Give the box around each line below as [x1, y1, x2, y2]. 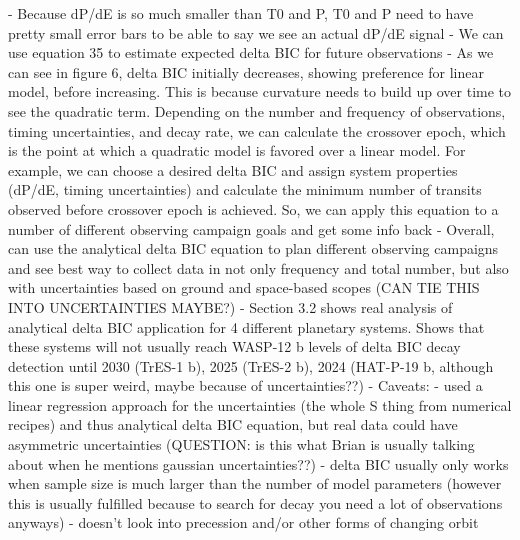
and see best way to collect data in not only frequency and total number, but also [8, 257, 509, 278]
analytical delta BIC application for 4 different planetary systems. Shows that [8, 316, 485, 337]
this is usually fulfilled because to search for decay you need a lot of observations [8, 492, 503, 513]
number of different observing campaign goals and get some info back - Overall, [8, 218, 495, 239]
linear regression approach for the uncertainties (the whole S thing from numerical [8, 394, 512, 415]
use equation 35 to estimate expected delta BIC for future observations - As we [8, 42, 494, 63]
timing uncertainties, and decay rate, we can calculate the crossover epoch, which [8, 120, 506, 141]
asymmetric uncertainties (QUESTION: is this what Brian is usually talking [8, 434, 475, 455]
